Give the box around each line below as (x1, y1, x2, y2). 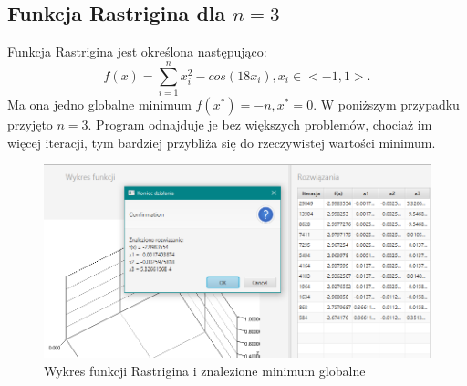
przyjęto (7, 114, 53, 133)
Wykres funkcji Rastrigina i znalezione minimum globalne (44, 360, 366, 380)
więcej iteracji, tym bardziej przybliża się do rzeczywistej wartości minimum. (7, 132, 436, 151)
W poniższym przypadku (320, 94, 460, 113)
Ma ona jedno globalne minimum (7, 94, 192, 113)
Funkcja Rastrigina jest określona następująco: (7, 42, 267, 61)
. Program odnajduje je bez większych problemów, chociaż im (88, 114, 432, 133)
